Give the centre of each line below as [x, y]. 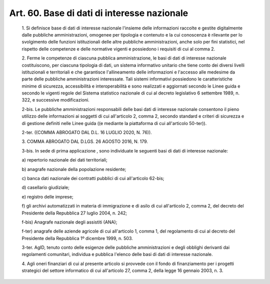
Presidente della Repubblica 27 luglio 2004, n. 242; [74, 213]
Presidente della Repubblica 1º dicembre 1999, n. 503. [77, 238]
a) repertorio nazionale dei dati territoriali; [64, 160]
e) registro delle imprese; [47, 196]
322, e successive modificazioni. [55, 100]
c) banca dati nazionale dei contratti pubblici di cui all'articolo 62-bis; [93, 178]
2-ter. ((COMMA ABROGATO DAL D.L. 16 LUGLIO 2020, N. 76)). [87, 132]
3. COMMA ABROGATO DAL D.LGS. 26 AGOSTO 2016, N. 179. [85, 141]
